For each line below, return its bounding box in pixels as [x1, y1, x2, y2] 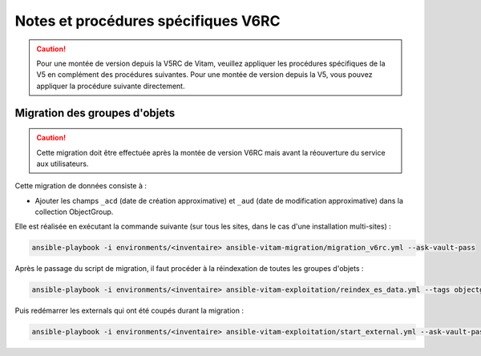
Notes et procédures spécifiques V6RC [14, 12, 281, 30]
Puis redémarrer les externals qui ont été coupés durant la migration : [14, 305, 245, 316]
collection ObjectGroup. [34, 207, 114, 216]
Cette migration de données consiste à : [14, 181, 148, 191]
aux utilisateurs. [36, 159, 89, 168]
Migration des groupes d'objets [14, 106, 176, 119]
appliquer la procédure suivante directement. [36, 81, 185, 91]
